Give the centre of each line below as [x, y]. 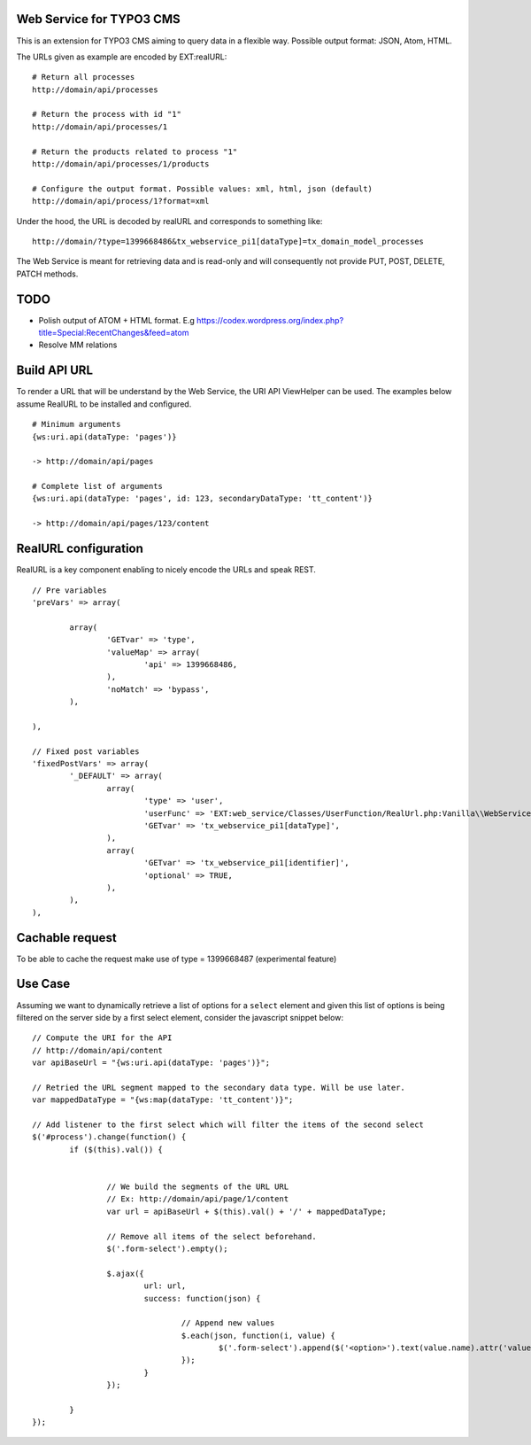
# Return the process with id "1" [107, 114]
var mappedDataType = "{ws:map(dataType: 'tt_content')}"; [163, 1100]
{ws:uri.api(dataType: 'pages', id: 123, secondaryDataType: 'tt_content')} [203, 499]
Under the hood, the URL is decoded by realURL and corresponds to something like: [169, 221]
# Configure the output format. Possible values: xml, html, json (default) [203, 189]
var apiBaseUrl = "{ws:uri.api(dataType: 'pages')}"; [151, 1063]
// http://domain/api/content [98, 1050]
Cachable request [66, 938]
